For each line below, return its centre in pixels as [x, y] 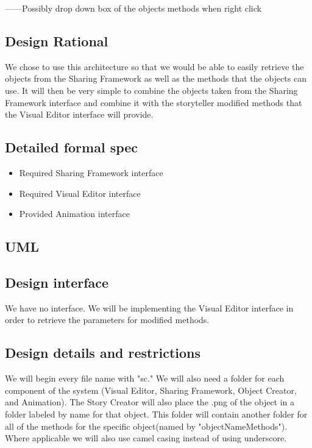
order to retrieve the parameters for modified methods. [107, 320]
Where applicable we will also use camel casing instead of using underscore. [146, 438]
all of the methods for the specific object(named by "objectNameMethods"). [146, 426]
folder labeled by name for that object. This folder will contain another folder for [156, 414]
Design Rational [57, 41]
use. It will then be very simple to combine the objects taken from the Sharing [151, 90]
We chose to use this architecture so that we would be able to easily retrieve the [154, 66]
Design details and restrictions [103, 353]
